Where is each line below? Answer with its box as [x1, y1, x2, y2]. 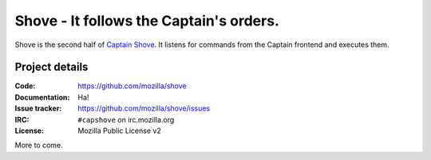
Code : [14, 81, 36, 91]
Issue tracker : [14, 103, 62, 113]
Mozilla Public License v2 [77, 126, 161, 135]
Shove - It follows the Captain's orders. [14, 12, 279, 29]
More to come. [14, 140, 63, 150]
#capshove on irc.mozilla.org [77, 115, 175, 124]
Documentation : [14, 92, 70, 102]
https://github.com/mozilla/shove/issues [77, 103, 211, 113]
